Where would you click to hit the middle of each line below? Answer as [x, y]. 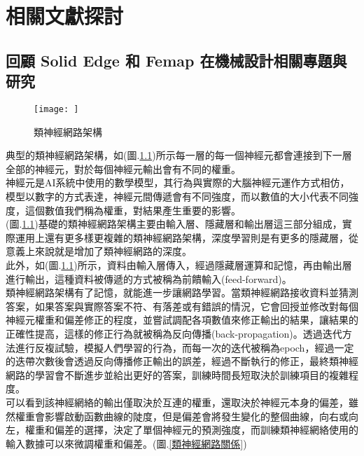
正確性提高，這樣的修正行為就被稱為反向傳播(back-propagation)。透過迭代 [174, 333]
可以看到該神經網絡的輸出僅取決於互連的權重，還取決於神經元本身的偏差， [177, 402]
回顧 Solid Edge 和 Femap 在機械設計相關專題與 [176, 60]
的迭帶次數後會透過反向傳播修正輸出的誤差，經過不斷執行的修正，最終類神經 [182, 361]
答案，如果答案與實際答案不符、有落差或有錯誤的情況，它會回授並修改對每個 [182, 306]
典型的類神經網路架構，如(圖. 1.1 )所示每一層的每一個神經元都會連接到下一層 [179, 155]
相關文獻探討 [65, 16]
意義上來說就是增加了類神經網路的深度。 [99, 251]
